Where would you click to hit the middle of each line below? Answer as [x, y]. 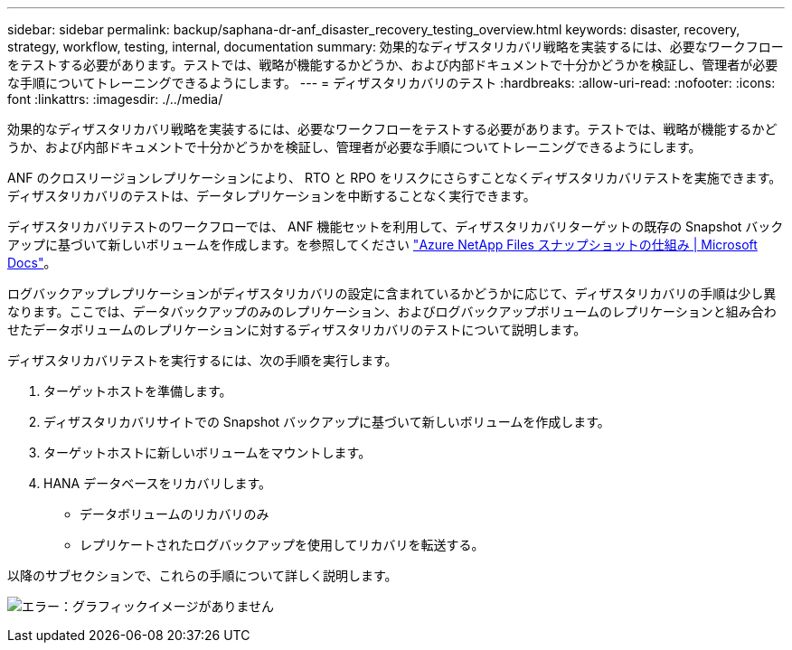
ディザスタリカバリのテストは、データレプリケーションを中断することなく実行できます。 [272, 196]
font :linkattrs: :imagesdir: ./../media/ [115, 99]
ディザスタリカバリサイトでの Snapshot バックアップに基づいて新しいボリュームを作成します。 [327, 422]
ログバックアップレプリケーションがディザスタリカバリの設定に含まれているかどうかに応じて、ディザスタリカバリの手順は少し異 [392, 293]
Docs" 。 [32, 263]
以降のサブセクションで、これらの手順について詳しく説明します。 [203, 575]
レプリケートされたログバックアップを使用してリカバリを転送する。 [282, 545]
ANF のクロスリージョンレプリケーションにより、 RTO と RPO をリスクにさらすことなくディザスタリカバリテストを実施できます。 [395, 178]
